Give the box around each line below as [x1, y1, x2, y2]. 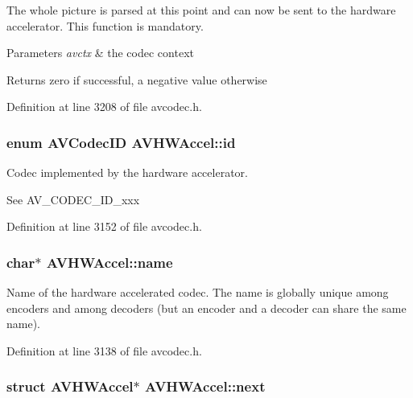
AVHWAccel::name [46, 252, 173, 272]
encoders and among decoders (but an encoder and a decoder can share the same [6, 299, 407, 316]
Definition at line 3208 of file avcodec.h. [6, 98, 202, 115]
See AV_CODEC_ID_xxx [6, 191, 140, 207]
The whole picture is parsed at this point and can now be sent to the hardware [6, 2, 396, 18]
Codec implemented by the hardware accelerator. [6, 164, 248, 181]
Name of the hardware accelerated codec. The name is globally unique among [6, 284, 389, 301]
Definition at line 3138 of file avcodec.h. [6, 342, 202, 359]
